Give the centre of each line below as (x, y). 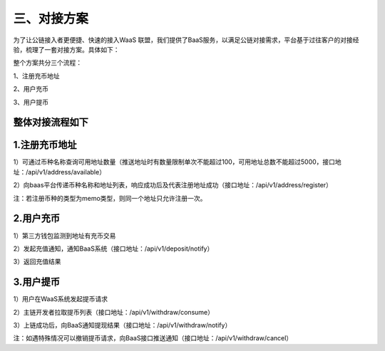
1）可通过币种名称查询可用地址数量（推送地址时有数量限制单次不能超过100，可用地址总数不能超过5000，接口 (174, 162)
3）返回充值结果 (37, 262)
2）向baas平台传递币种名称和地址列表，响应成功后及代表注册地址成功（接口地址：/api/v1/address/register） (173, 185)
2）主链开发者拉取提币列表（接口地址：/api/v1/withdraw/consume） (113, 312)
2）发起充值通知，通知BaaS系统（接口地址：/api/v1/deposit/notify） (113, 248)
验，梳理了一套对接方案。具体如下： (66, 49)
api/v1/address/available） (67, 172)
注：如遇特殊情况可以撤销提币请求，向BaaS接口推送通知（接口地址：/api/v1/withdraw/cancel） (153, 338)
